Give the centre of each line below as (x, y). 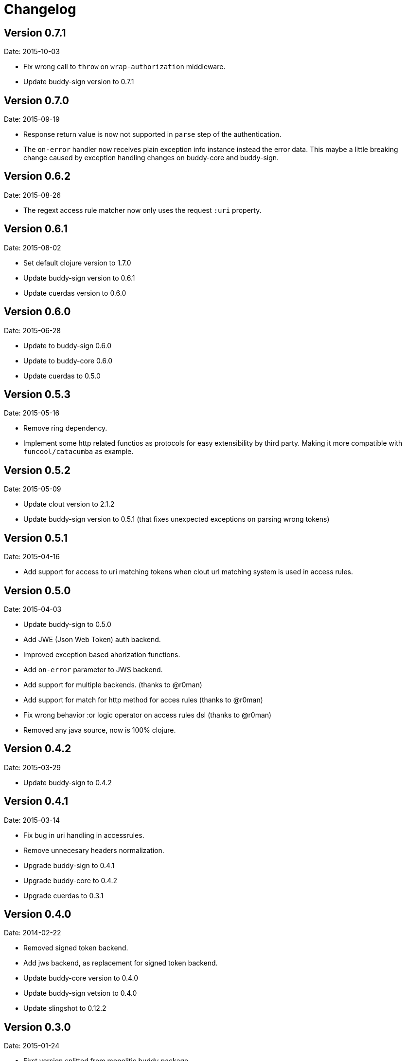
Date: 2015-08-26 (33, 195)
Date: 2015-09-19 (32, 119)
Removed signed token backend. (76, 948)
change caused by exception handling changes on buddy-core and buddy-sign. (151, 158)
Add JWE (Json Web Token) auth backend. (92, 639)
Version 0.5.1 (36, 538)
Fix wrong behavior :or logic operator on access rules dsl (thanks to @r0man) (148, 715)
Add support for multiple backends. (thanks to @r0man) (113, 684)
